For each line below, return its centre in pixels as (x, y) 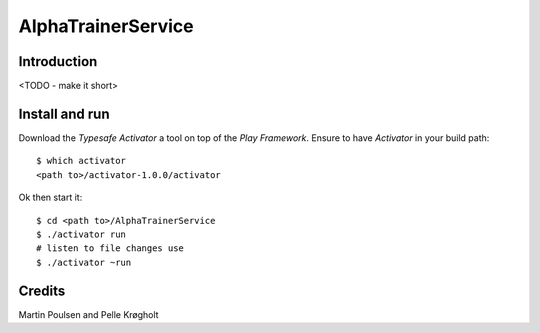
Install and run (64, 113)
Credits (42, 290)
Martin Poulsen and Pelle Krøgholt (88, 314)
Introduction (58, 61)
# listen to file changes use (110, 248)
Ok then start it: (50, 197)
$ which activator (81, 161)
